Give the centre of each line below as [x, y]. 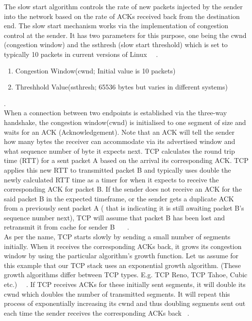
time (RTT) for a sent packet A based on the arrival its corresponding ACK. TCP [126, 160]
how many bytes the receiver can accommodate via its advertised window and [120, 141]
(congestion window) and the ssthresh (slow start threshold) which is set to [116, 45]
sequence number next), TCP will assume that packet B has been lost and [114, 217]
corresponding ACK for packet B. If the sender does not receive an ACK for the [123, 189]
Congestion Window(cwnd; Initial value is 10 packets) [95, 70]
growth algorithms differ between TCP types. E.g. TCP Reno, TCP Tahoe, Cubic [126, 275]
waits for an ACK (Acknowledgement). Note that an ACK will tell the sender [119, 132]
